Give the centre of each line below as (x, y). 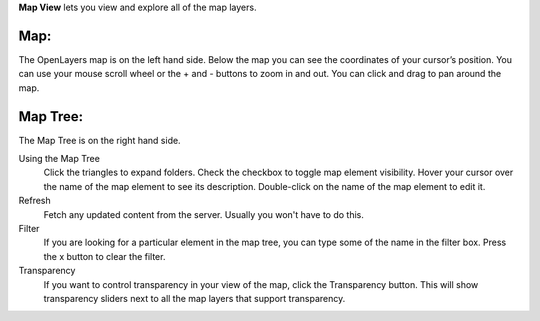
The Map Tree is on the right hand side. (99, 140)
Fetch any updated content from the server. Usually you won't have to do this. (204, 214)
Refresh (35, 201)
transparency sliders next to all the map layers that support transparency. (194, 298)
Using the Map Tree (59, 158)
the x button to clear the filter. (104, 256)
